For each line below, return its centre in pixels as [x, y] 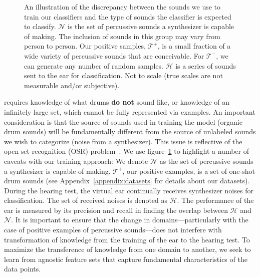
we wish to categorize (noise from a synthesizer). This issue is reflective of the [123, 141]
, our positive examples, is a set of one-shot [189, 171]
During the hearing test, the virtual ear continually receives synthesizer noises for [129, 190]
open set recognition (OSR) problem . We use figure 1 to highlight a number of [126, 151]
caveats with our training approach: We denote [76, 161]
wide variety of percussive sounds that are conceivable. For [114, 55]
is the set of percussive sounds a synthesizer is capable [151, 26]
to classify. [40, 26]
